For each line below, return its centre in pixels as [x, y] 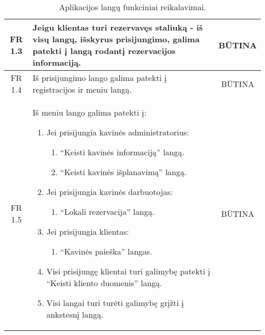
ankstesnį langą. [75, 314]
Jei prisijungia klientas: [88, 231]
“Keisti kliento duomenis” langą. [104, 283]
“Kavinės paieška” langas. [106, 251]
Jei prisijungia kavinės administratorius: [118, 132]
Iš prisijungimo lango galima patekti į [99, 78]
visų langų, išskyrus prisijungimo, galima [116, 39]
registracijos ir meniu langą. [82, 89]
